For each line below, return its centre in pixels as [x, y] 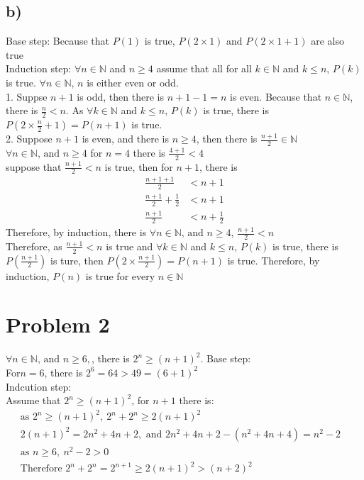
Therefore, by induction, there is [76, 232]
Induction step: [39, 68]
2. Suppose [29, 138]
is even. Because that [276, 96]
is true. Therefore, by [274, 260]
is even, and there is [125, 138]
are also [327, 41]
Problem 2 [58, 324]
